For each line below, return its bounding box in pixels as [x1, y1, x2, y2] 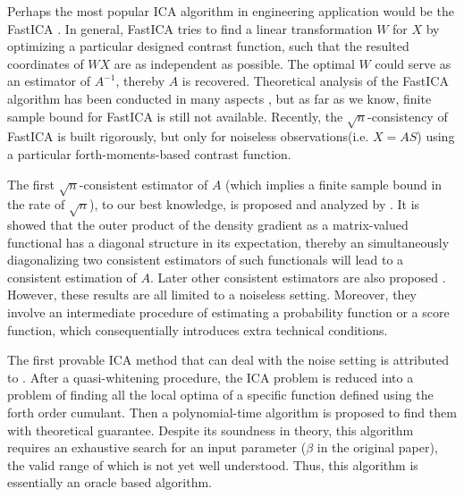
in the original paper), [316, 438, 438, 457]
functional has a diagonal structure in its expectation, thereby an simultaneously [7, 232, 450, 251]
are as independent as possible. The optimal [114, 54, 355, 72]
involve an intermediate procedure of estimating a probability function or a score [7, 303, 450, 322]
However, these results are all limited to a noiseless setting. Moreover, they [7, 285, 417, 304]
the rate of [7, 195, 65, 214]
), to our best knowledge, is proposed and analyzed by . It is [89, 195, 420, 214]
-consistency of [367, 106, 448, 125]
